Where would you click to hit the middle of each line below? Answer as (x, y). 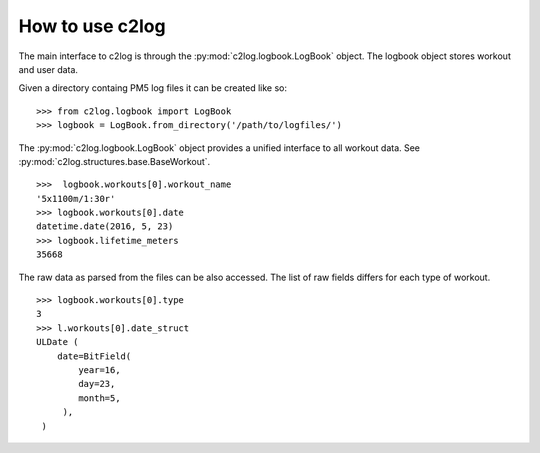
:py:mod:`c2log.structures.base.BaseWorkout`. (114, 161)
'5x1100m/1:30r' (76, 198)
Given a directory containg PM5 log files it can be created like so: (153, 88)
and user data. (48, 69)
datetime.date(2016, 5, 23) (105, 226)
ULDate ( (57, 342)
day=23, (97, 384)
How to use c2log (92, 26)
